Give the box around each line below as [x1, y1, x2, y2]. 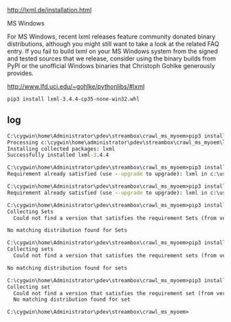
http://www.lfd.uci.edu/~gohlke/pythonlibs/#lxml [7, 83, 145, 90]
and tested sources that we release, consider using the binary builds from [7, 54, 217, 63]
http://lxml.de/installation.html [7, 6, 92, 14]
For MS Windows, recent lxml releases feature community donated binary [7, 32, 216, 41]
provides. [7, 69, 34, 77]
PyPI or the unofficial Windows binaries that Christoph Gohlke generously [7, 62, 215, 69]
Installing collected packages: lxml [7, 145, 115, 152]
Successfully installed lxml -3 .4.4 [7, 151, 109, 159]
